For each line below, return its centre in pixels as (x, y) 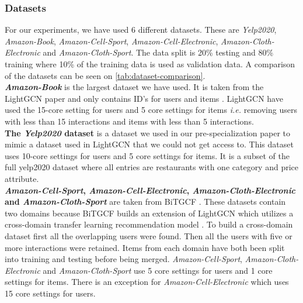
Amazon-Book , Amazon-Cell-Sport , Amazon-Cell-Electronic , (112, 41)
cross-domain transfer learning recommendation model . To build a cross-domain (149, 224)
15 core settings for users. (50, 293)
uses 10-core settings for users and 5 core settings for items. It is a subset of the (147, 155)
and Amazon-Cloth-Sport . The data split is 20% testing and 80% (158, 52)
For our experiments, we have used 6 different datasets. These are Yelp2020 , (141, 30)
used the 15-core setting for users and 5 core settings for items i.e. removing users (151, 110)
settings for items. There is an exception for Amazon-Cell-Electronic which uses (147, 282)
